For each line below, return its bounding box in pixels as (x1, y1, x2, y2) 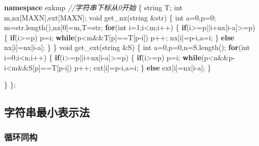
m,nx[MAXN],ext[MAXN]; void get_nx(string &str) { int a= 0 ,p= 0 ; (4, 12, 216, 22)
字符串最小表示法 (4, 104, 90, 120)
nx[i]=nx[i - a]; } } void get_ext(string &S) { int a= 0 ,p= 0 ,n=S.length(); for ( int (4, 42, 250, 53)
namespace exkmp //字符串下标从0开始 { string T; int (4, 2, 183, 12)
